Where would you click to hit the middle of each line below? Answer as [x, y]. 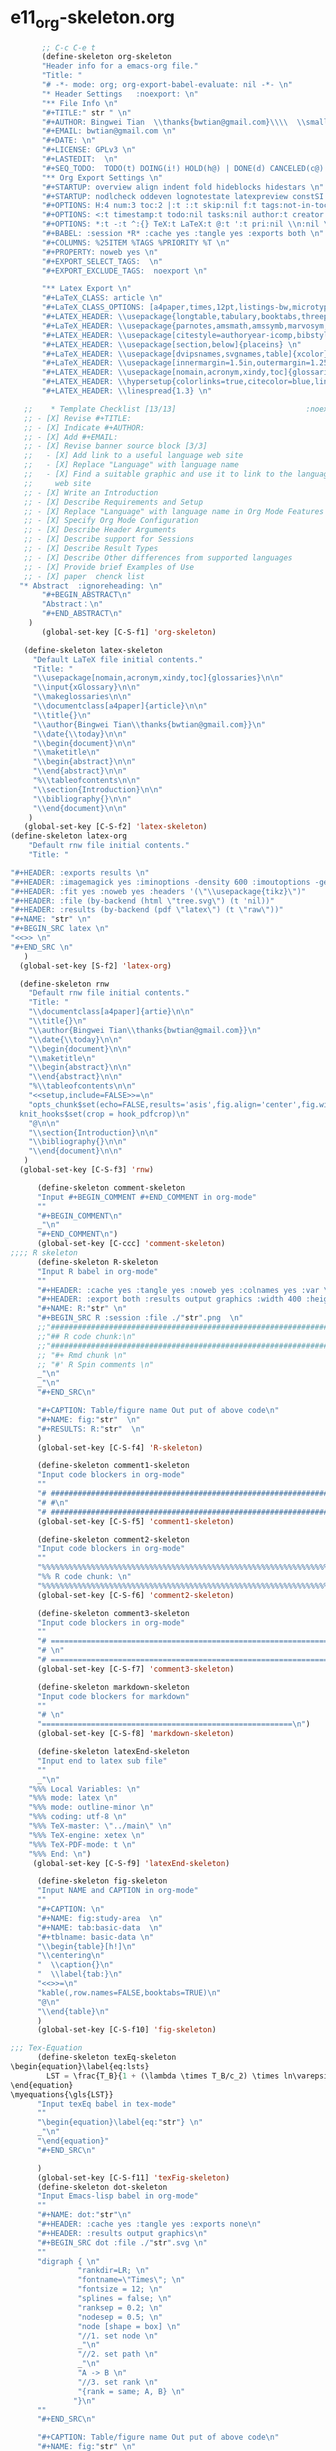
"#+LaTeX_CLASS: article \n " [102, 298]
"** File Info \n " [79, 103]
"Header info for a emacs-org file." [120, 66]
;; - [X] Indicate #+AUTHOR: [84, 427]
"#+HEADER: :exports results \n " [80, 872]
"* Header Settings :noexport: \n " [120, 94]
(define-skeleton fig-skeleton [102, 1881]
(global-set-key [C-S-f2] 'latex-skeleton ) [115, 827]
